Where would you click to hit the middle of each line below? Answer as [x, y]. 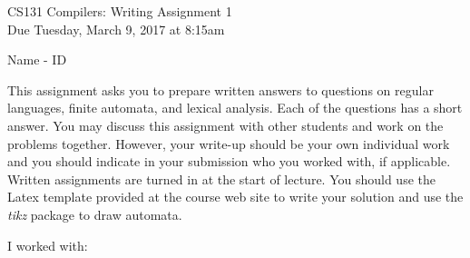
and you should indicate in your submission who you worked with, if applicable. [229, 161]
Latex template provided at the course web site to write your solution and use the [235, 197]
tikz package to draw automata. [95, 214]
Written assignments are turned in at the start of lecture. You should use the [221, 179]
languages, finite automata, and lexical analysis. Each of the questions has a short [235, 108]
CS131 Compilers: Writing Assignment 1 [120, 11]
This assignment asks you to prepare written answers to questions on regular [220, 89]
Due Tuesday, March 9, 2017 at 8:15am [116, 29]
